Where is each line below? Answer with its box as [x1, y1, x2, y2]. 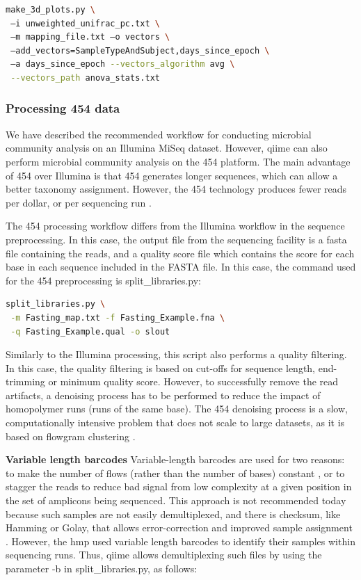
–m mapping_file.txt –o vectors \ [10, 32, 170, 42]
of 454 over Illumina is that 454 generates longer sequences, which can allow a [6, 168, 338, 182]
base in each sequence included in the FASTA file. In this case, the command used [6, 259, 356, 274]
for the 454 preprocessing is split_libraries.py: [6, 273, 201, 287]
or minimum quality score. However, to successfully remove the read [48, 374, 339, 389]
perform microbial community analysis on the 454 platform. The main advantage [6, 154, 351, 168]
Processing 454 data [6, 99, 120, 117]
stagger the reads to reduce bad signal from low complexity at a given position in [6, 479, 352, 494]
